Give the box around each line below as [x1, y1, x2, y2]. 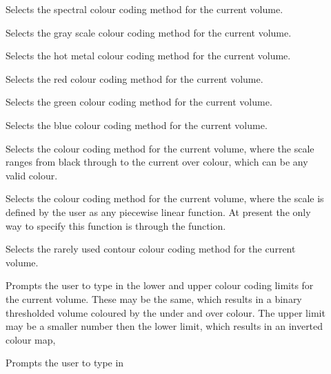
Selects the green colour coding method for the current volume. [6, 95, 272, 109]
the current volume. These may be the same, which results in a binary [6, 291, 302, 306]
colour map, [6, 332, 56, 346]
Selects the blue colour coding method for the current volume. [6, 117, 268, 132]
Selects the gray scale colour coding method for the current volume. [6, 25, 292, 39]
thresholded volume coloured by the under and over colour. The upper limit [6, 305, 325, 319]
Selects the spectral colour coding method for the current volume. [6, 2, 283, 16]
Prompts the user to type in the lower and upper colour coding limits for [6, 278, 314, 293]
